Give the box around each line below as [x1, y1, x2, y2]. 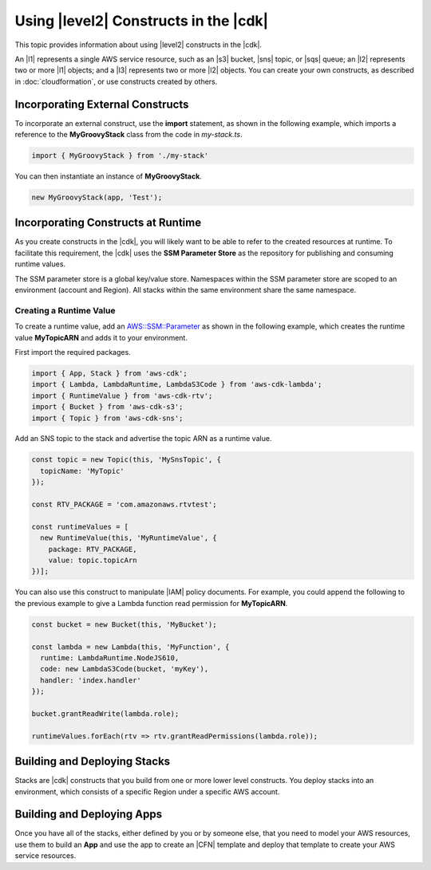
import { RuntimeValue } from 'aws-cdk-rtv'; [31, 391, 213, 400]
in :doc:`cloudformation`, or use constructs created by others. [14, 77, 218, 86]
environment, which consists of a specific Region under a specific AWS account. [14, 786, 280, 797]
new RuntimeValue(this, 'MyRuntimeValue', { [40, 533, 217, 542]
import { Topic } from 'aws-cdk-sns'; [31, 413, 184, 423]
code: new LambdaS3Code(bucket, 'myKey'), [40, 664, 209, 674]
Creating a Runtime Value [14, 305, 116, 316]
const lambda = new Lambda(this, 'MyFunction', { [31, 642, 230, 652]
